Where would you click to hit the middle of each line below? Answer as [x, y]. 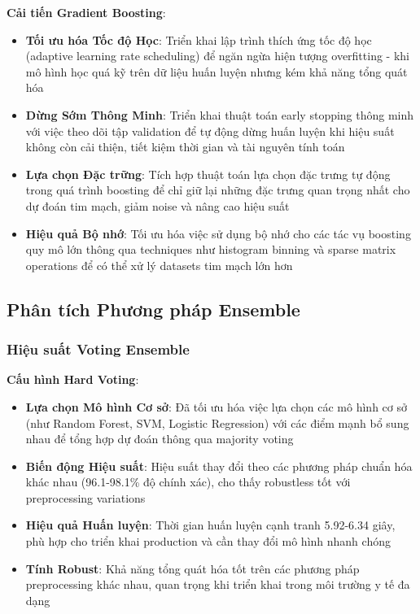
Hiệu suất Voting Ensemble [98, 349]
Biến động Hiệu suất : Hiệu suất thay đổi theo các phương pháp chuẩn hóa [219, 466]
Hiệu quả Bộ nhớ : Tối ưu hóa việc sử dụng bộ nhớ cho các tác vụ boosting [218, 233]
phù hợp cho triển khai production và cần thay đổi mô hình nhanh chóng [208, 541]
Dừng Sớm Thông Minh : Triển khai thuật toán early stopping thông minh [220, 114]
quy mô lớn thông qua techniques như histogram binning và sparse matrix [211, 249]
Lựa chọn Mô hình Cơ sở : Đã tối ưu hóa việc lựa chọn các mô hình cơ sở [216, 406]
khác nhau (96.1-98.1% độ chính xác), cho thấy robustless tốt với [188, 482]
